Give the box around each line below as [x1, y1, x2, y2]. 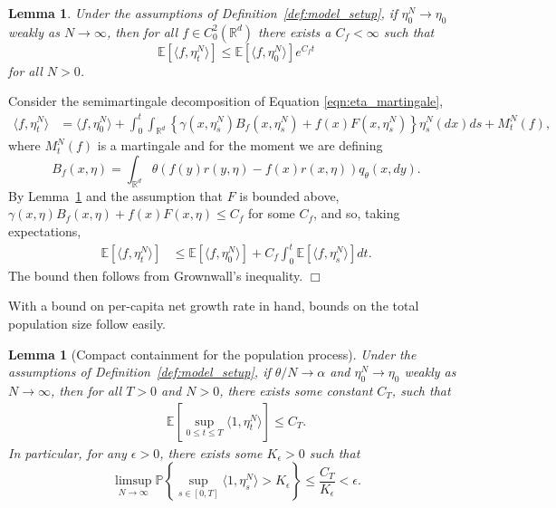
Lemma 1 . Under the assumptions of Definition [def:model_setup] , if [8, 4, 398, 22]
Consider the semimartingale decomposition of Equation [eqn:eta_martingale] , [8, 91, 444, 110]
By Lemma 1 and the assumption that [8, 186, 223, 205]
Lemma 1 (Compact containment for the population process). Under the [8, 344, 417, 363]
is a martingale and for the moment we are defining [97, 136, 383, 155]
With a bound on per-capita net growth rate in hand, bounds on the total [8, 296, 419, 315]
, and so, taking [313, 204, 400, 223]
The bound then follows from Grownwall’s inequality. [8, 265, 303, 284]
